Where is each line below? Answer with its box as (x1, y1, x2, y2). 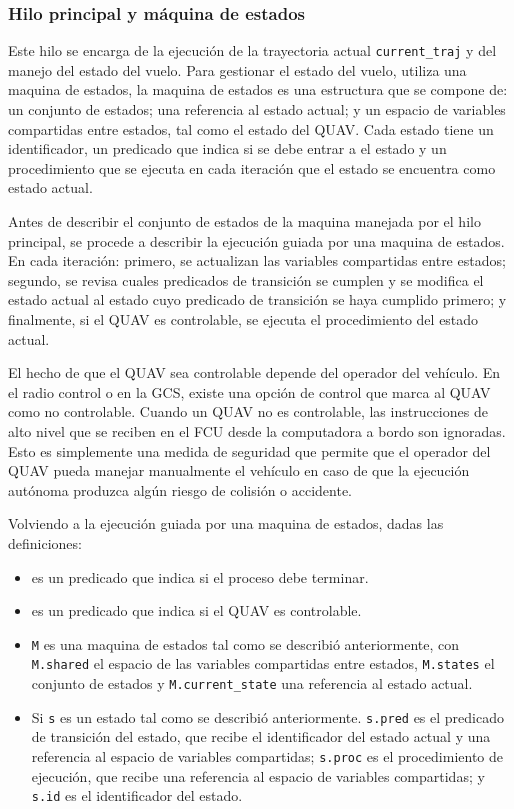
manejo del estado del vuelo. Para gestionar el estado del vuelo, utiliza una (8, 59, 467, 80)
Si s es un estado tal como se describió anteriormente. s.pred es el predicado (31, 706, 504, 727)
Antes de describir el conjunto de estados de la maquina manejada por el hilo (8, 211, 481, 232)
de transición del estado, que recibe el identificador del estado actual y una (31, 726, 491, 747)
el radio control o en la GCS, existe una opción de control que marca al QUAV (8, 381, 491, 402)
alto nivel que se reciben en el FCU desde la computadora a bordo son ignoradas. (8, 420, 506, 441)
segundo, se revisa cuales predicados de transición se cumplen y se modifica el (8, 269, 484, 290)
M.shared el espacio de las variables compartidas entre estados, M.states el (31, 653, 495, 674)
